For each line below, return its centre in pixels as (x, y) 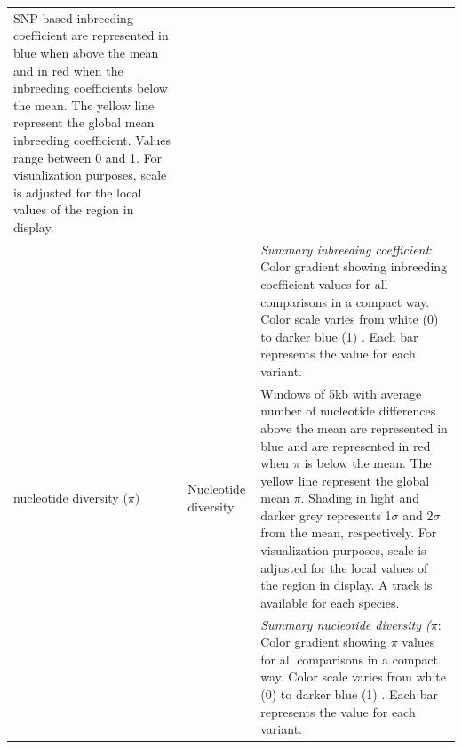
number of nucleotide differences (348, 411)
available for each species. (330, 602)
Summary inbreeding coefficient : (346, 249)
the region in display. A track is (346, 585)
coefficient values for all (324, 283)
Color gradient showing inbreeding (354, 266)
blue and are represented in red (346, 445)
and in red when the (68, 70)
